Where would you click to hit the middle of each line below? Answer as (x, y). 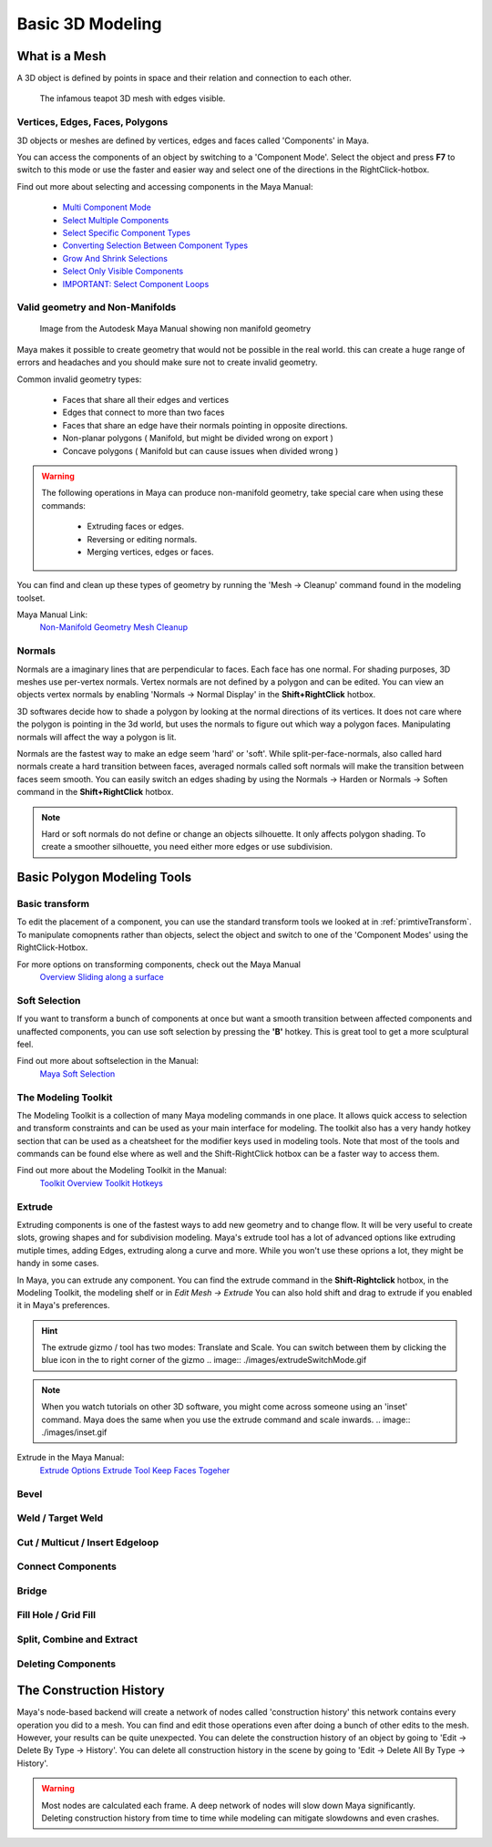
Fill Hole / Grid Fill (56, 1615)
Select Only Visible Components (123, 271)
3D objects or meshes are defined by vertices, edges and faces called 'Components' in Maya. (193, 140)
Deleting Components (67, 1664)
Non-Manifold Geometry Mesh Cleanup (114, 627)
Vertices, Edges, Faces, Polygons (92, 122)
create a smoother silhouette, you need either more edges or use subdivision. (187, 847)
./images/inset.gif (74, 1432)
